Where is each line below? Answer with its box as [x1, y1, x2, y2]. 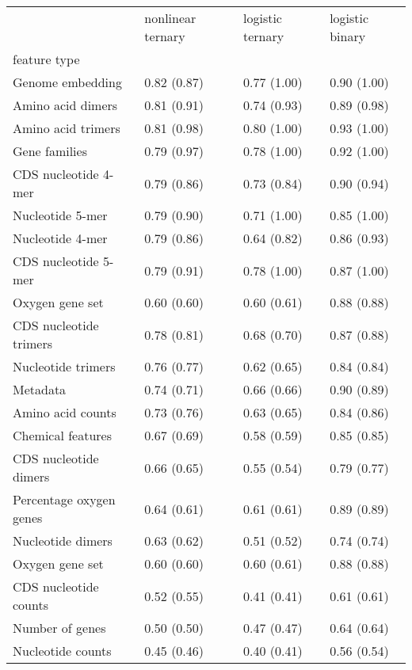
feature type [13, 50, 80, 68]
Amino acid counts [13, 403, 116, 421]
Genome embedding [13, 73, 122, 91]
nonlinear [144, 9, 196, 27]
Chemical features [13, 426, 113, 444]
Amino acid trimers [13, 119, 120, 137]
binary [330, 27, 366, 45]
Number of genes [13, 619, 106, 637]
